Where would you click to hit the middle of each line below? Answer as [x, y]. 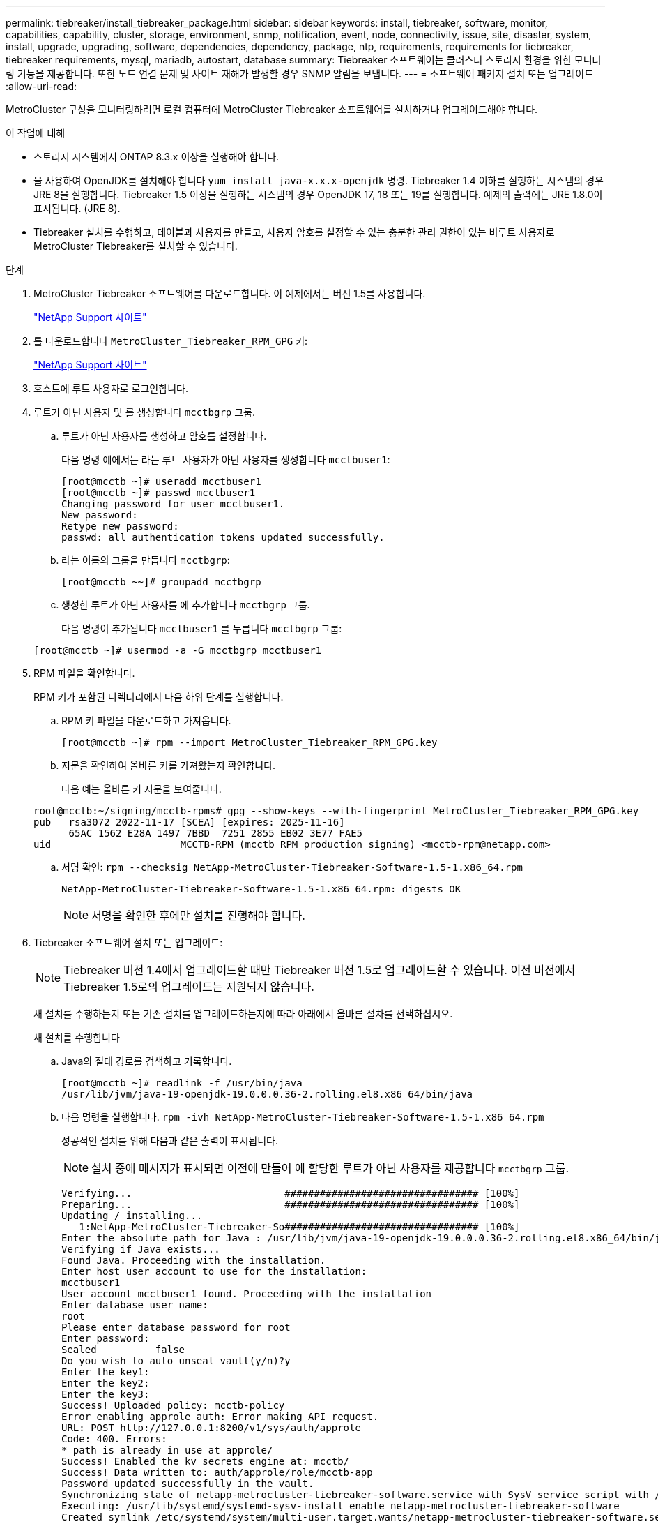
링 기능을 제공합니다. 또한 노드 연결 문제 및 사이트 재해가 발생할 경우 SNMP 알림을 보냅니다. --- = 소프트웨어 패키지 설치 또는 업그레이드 [300, 74]
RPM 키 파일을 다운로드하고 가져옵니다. [146, 720]
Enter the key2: [106, 1383]
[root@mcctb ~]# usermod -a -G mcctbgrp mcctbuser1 [178, 650]
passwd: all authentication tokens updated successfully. [223, 537]
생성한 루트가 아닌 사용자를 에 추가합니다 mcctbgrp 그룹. [186, 605]
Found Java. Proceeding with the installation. [194, 1260]
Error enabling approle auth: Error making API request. [220, 1417]
